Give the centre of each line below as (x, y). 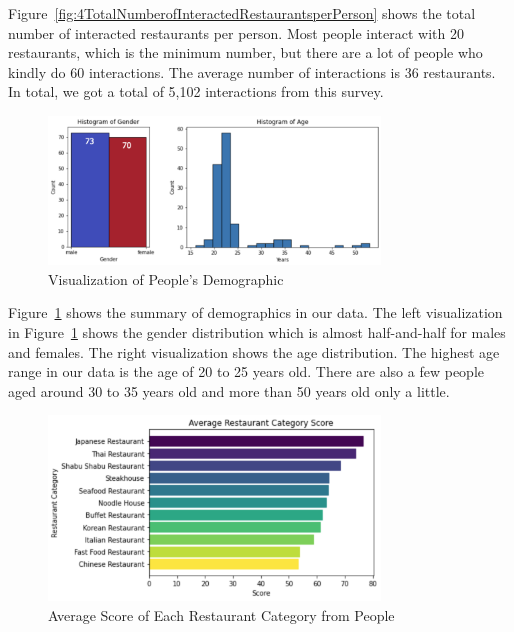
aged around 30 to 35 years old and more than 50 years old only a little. (229, 390)
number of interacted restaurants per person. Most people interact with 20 (236, 32)
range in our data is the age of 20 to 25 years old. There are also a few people (246, 371)
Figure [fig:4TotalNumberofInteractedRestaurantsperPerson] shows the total (242, 13)
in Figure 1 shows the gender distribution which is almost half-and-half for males (257, 332)
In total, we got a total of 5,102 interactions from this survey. (196, 91)
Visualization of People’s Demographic (166, 278)
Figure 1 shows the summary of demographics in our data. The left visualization (255, 312)
